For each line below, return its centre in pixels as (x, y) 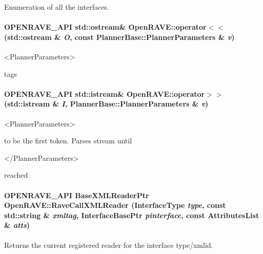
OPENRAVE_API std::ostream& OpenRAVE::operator (105, 27)
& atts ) (17, 225)
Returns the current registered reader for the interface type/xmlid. (109, 245)
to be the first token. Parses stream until (68, 141)
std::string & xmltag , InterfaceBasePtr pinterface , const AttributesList (132, 215)
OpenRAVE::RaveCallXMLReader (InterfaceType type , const (115, 205)
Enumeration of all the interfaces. (57, 7)
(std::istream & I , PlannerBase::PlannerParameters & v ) (106, 104)
